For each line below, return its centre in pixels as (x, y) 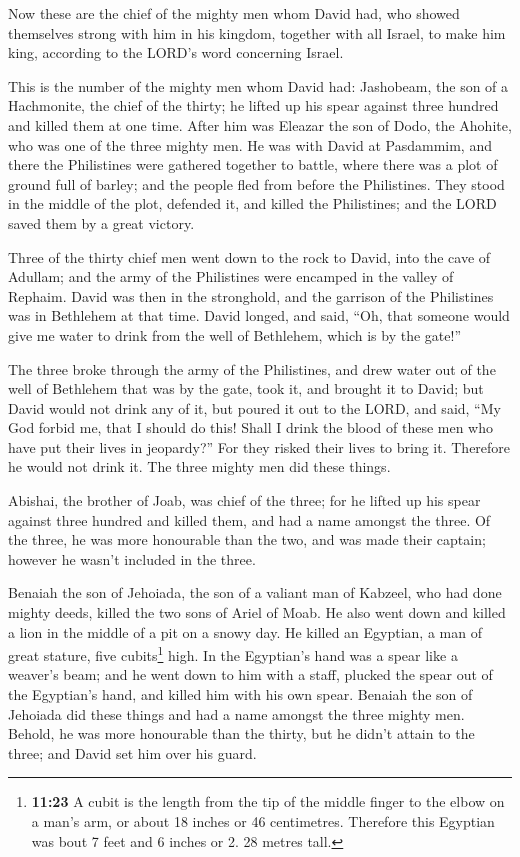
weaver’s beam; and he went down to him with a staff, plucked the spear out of (250, 674)
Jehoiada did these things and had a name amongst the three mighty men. (236, 713)
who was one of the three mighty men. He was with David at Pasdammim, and (250, 144)
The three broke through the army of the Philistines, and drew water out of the (252, 368)
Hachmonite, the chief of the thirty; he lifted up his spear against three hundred (253, 105)
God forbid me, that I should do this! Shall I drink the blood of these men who (251, 427)
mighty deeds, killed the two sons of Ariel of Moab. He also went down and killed (257, 612)
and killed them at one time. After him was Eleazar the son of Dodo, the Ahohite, (260, 124)
